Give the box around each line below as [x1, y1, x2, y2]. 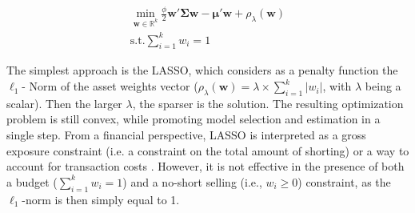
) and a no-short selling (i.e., [122, 173, 262, 190]
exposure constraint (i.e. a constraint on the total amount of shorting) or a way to [6, 142, 409, 159]
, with [322, 78, 352, 94]
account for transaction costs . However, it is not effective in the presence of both [6, 158, 405, 175]
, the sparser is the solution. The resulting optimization [132, 94, 404, 111]
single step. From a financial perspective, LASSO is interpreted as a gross [6, 127, 366, 143]
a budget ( [6, 173, 58, 190]
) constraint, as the [297, 173, 391, 190]
